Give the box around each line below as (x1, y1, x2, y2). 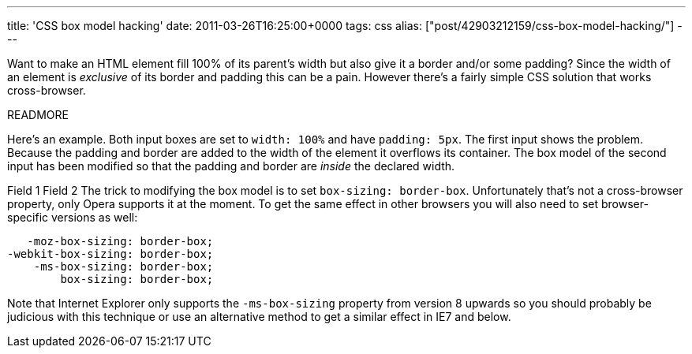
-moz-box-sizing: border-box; (27, 235, 214, 248)
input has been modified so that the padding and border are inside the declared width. (7, 159, 455, 173)
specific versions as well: (7, 211, 138, 224)
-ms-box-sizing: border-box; (33, 260, 214, 273)
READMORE (7, 108, 69, 121)
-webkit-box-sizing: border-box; (7, 248, 214, 260)
